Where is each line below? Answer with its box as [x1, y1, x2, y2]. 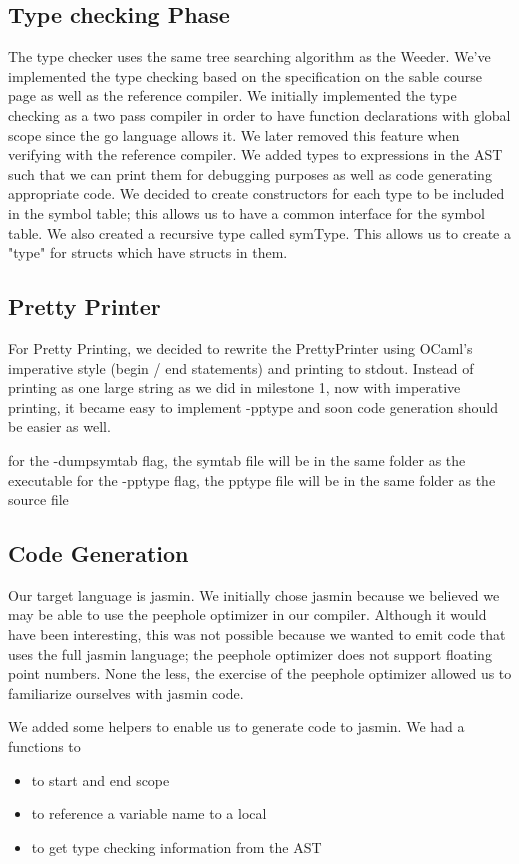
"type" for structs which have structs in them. [8, 242, 288, 263]
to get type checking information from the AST [31, 836, 322, 857]
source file [8, 489, 69, 510]
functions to [8, 736, 81, 757]
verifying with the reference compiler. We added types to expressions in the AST [8, 144, 503, 165]
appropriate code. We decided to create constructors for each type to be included [8, 183, 505, 204]
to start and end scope [31, 769, 170, 790]
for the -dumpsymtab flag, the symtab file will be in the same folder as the [8, 449, 466, 470]
